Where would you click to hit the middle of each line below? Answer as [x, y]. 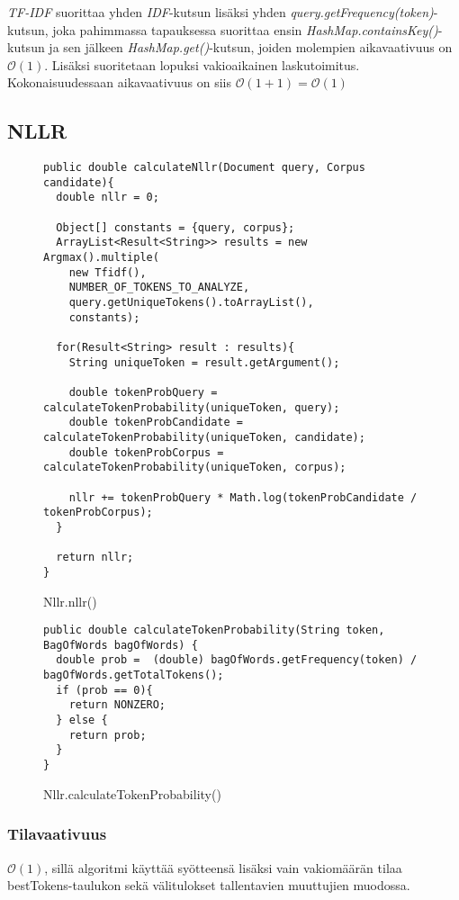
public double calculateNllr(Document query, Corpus [204, 168]
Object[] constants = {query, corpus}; [175, 227]
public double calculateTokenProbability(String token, [214, 630]
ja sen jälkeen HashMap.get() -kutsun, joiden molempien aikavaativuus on [251, 47]
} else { [82, 720]
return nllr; [95, 558]
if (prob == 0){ [104, 690]
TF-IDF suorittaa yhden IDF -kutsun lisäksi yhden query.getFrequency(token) [220, 12]
